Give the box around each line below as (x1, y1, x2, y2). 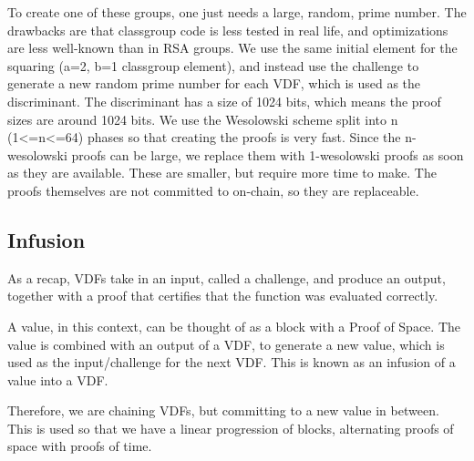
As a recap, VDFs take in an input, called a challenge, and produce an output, (7, 268, 446, 287)
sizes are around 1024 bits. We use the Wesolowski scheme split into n (7, 109, 398, 128)
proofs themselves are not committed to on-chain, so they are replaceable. (7, 180, 419, 200)
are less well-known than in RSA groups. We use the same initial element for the (7, 38, 458, 57)
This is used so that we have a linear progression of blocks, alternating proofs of (7, 418, 454, 437)
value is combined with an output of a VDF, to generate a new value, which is (7, 334, 445, 353)
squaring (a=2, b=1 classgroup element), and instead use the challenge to (7, 56, 419, 75)
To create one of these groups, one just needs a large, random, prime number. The (7, 3, 467, 21)
